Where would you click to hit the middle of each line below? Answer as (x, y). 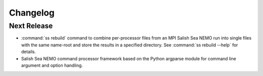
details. (28, 52)
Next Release (31, 26)
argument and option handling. (52, 65)
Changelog (32, 13)
